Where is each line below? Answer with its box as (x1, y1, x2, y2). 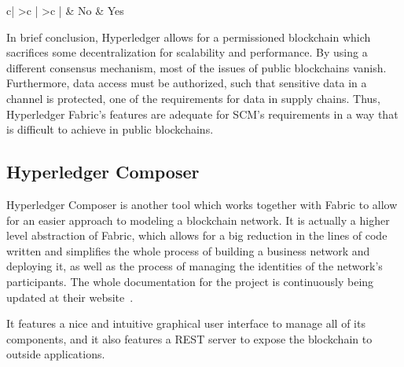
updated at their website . (6, 288, 134, 305)
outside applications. (6, 346, 105, 362)
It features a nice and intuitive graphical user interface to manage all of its (6, 315, 365, 332)
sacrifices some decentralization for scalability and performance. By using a (6, 44, 368, 61)
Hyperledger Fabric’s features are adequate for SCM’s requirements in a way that (6, 105, 398, 122)
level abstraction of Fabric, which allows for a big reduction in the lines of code (6, 227, 387, 244)
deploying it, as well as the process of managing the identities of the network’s (6, 258, 383, 274)
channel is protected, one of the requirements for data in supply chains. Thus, (6, 90, 380, 106)
